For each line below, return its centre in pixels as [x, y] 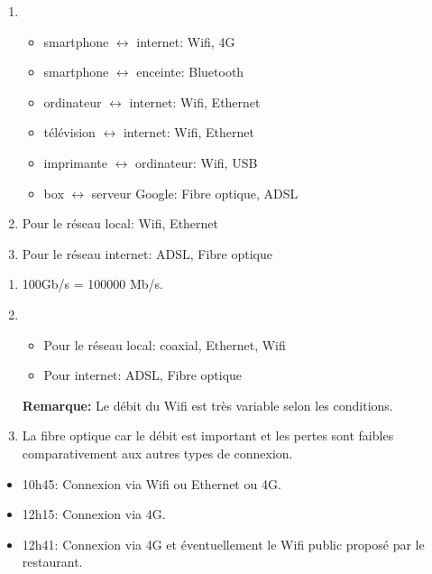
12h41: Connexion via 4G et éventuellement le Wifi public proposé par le [223, 544]
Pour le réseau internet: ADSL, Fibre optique [147, 253]
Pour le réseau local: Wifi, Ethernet [120, 223]
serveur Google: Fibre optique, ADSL [195, 193]
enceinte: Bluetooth [190, 72]
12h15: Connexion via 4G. [94, 514]
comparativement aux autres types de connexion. [157, 453]
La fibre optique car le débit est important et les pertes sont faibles [208, 435]
